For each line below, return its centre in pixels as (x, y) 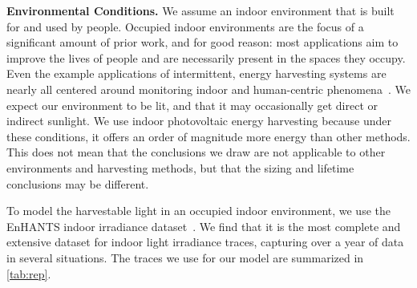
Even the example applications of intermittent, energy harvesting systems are (196, 73)
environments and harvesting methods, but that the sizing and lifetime (180, 167)
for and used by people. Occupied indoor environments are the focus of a (185, 26)
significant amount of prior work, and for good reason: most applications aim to (202, 42)
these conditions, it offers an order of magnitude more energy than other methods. (208, 136)
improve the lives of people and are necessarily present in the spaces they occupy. (206, 57)
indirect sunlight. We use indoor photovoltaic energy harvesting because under (199, 121)
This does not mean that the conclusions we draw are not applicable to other (196, 152)
